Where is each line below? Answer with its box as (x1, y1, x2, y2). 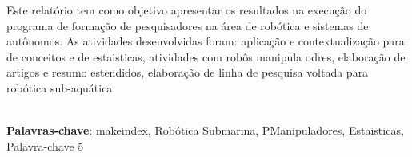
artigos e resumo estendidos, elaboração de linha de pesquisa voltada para (6, 64, 369, 80)
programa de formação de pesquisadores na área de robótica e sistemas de (6, 17, 369, 33)
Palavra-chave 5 (6, 137, 84, 154)
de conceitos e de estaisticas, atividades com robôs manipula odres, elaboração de (6, 48, 406, 65)
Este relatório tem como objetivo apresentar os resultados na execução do (6, 2, 367, 18)
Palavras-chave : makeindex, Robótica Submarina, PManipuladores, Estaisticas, (6, 122, 404, 139)
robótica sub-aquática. (6, 79, 116, 96)
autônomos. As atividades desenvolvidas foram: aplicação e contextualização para (6, 33, 405, 49)
